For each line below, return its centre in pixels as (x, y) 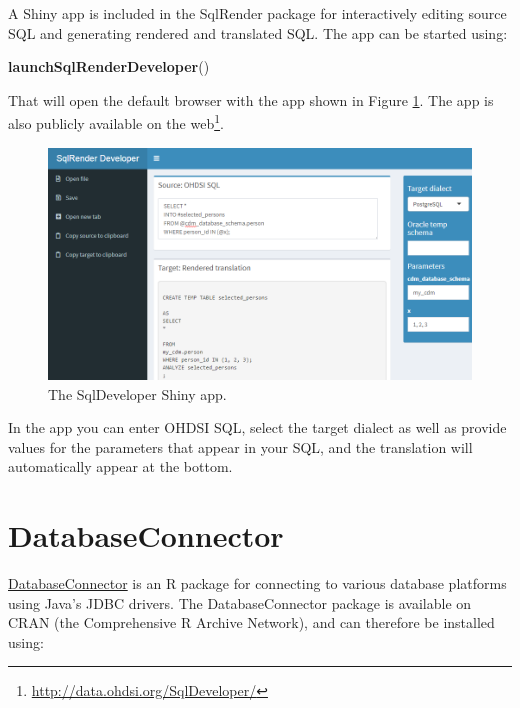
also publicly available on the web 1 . (116, 122)
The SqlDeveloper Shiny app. (137, 393)
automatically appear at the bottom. (120, 466)
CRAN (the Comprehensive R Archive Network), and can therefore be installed (251, 622)
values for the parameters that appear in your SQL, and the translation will (240, 446)
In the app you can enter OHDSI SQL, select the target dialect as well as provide (257, 427)
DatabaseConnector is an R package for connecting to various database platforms (257, 583)
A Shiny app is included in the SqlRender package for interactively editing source (257, 13)
